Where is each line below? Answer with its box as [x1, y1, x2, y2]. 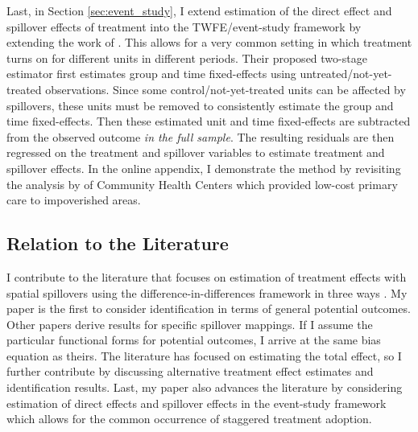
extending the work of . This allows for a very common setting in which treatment [6, 34, 412, 51]
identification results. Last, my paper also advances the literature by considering [6, 379, 403, 396]
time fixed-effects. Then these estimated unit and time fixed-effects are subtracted [6, 113, 411, 130]
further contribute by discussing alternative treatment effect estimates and [6, 363, 374, 380]
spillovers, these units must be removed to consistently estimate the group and [6, 97, 394, 113]
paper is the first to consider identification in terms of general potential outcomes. [6, 300, 411, 317]
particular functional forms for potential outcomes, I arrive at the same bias [6, 331, 381, 348]
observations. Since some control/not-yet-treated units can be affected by [45, 80, 406, 97]
